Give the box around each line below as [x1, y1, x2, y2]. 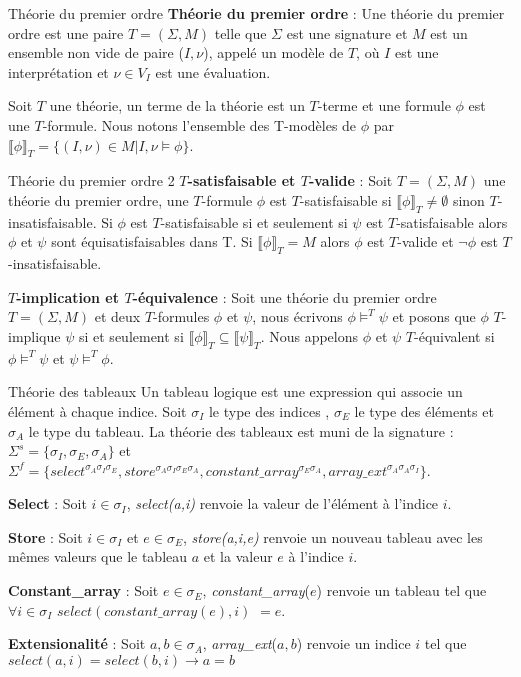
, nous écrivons [252, 306, 343, 327]
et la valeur [203, 546, 273, 567]
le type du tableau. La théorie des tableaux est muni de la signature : [28, 420, 454, 441]
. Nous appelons [260, 325, 359, 346]
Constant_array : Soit [8, 580, 159, 601]
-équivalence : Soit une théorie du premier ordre [132, 286, 437, 307]
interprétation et [8, 61, 109, 82]
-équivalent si [414, 325, 495, 346]
